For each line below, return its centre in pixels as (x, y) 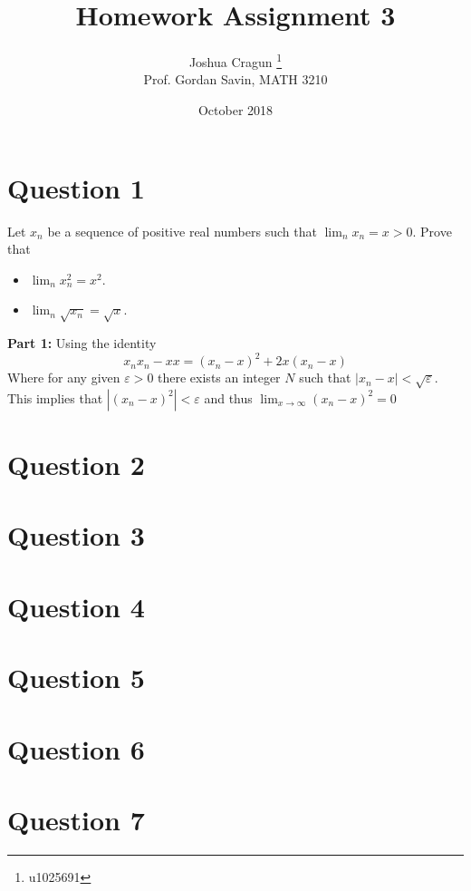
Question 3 (76, 535)
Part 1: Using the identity (82, 343)
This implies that (55, 397)
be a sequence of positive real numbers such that (182, 231)
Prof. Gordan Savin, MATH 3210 (235, 79)
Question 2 (76, 465)
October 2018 (235, 109)
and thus (228, 397)
